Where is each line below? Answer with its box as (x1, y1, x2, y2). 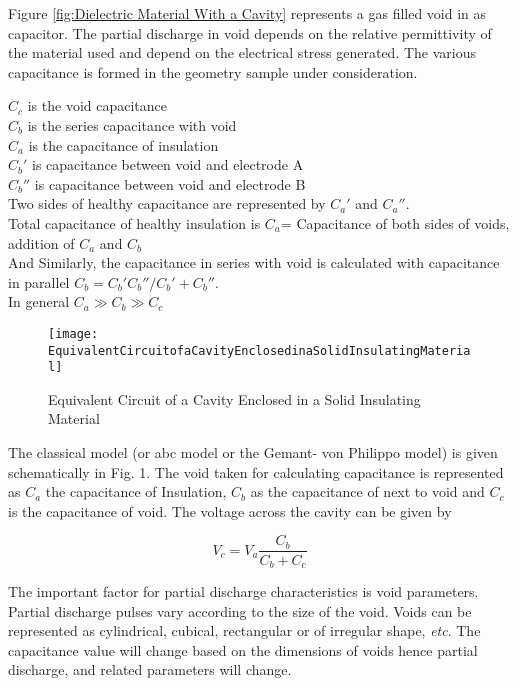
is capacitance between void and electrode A (32, 154, 304, 175)
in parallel (8, 271, 70, 292)
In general (8, 291, 70, 312)
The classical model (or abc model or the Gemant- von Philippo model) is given (8, 442, 498, 463)
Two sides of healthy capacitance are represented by (8, 193, 326, 214)
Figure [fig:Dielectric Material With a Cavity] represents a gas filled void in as (8, 3, 487, 23)
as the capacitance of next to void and (250, 481, 485, 502)
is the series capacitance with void (27, 114, 237, 135)
